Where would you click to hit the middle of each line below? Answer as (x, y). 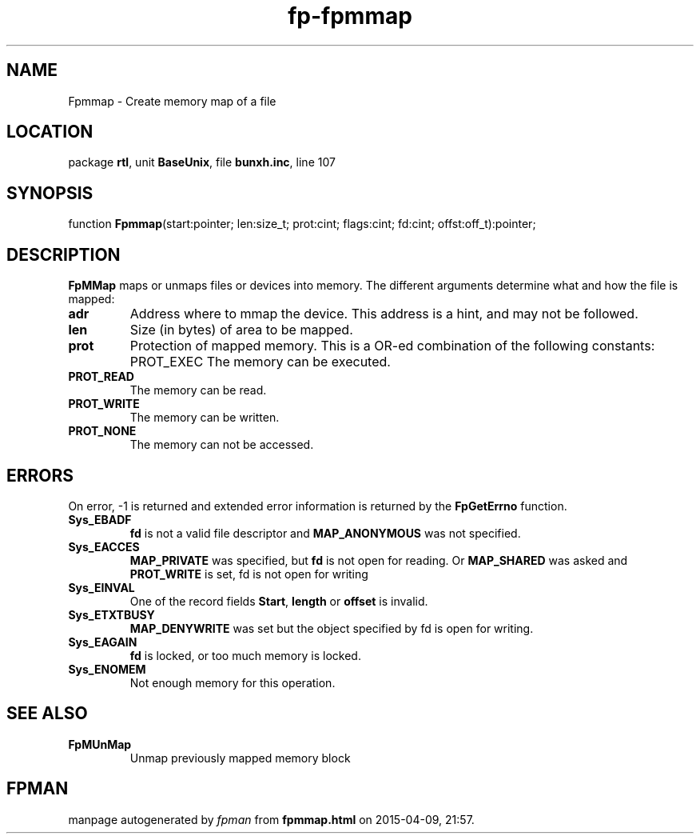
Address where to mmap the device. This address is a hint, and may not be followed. (384, 314)
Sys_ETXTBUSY (111, 614)
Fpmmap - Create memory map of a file (172, 101)
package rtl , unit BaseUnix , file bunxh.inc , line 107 (202, 162)
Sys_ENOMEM (107, 669)
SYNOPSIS (50, 193)
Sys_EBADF (100, 519)
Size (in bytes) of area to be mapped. (241, 330)
